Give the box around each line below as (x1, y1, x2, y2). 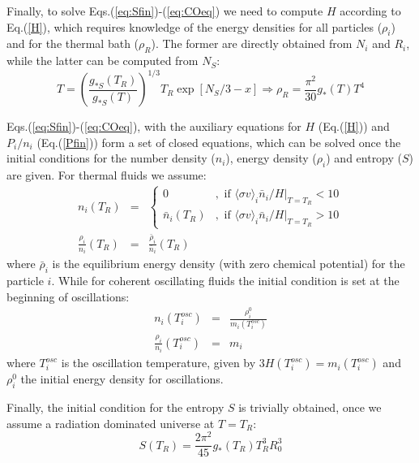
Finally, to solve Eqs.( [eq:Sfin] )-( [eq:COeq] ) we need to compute (6, 2, 323, 19)
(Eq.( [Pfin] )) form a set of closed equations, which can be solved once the (36, 133, 401, 150)
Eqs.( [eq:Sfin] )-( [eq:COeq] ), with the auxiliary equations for (6, 118, 301, 135)
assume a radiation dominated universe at (6, 414, 215, 431)
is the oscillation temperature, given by (61, 354, 256, 371)
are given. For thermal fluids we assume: (6, 167, 207, 184)
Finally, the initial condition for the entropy (6, 398, 224, 415)
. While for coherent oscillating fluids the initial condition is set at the (51, 272, 400, 289)
